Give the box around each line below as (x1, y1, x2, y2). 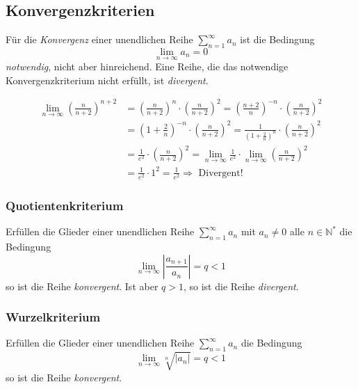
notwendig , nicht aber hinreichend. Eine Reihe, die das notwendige (6, 59, 288, 74)
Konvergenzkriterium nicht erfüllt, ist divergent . (6, 72, 209, 87)
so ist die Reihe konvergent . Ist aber (6, 278, 158, 293)
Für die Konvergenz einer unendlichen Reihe (6, 32, 193, 47)
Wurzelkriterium (6, 308, 101, 326)
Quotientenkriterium (6, 196, 124, 214)
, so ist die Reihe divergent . (183, 278, 299, 293)
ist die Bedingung (240, 32, 315, 47)
